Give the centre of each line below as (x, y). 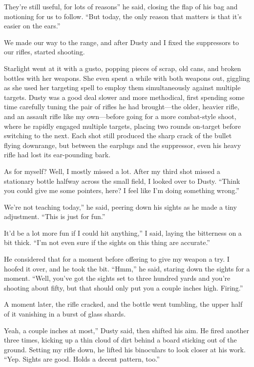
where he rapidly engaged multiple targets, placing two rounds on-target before (122, 126)
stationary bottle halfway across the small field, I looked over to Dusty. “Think (122, 181)
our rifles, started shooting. (44, 52)
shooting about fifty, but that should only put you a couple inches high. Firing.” (124, 287)
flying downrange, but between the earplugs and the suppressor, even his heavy (123, 145)
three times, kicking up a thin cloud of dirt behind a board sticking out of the (120, 340)
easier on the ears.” (32, 26)
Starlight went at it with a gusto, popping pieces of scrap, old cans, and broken (123, 68)
